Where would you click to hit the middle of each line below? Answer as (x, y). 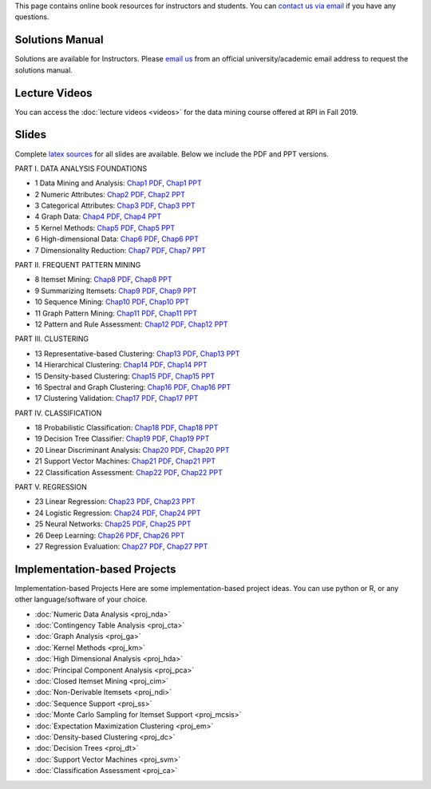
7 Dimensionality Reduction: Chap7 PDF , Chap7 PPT (121, 250)
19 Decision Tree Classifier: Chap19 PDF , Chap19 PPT (122, 438)
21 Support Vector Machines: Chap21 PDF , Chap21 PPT (125, 461)
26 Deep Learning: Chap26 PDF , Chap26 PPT (110, 535)
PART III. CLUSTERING (52, 339)
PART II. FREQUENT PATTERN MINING (78, 265)
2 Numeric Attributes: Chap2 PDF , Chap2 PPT (110, 194)
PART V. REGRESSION (51, 487)
